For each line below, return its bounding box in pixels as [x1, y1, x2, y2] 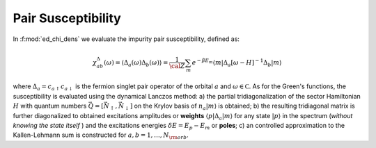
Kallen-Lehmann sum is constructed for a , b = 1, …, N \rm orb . [13, 131, 189, 141]
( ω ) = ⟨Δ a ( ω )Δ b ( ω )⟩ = [103, 58, 169, 68]
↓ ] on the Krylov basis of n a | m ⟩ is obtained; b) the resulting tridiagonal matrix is [125, 101, 355, 112]
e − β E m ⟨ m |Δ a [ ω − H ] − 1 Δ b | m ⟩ [191, 58, 282, 68]
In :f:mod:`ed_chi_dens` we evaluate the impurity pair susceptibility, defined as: [13, 35, 240, 43]
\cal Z [169, 63, 185, 70]
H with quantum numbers [13, 101, 87, 110]
